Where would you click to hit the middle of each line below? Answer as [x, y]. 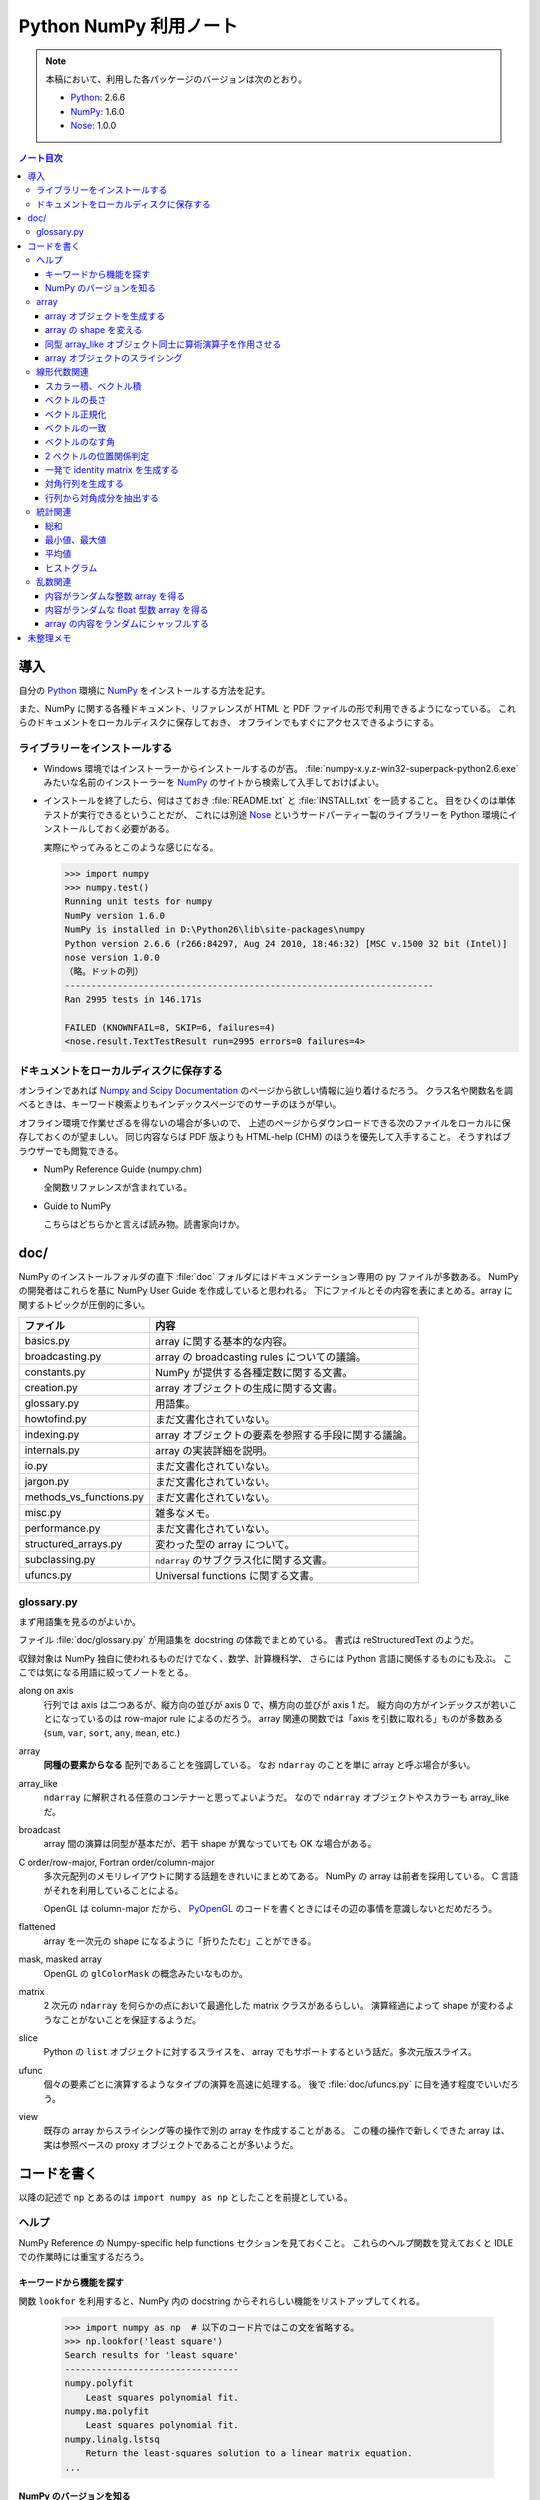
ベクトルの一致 [76, 427]
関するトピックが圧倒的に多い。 [84, 1304]
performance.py [62, 1528]
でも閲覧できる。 [88, 1151]
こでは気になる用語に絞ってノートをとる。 [106, 1672]
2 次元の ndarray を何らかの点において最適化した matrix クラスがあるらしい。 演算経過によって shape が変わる [274, 2006]
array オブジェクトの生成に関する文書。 [249, 1388]
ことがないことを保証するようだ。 [131, 2019]
